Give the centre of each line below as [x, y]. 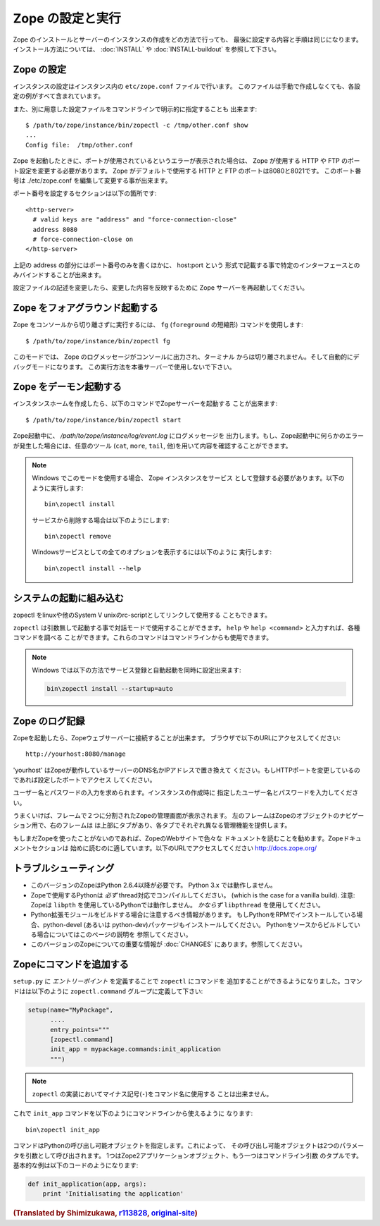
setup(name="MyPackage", [71, 1010]
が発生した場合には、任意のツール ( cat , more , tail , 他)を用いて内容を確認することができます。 [152, 446]
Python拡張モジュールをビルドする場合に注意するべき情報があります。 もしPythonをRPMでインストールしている [194, 915]
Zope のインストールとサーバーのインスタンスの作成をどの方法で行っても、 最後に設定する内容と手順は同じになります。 [188, 39]
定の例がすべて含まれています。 [59, 96]
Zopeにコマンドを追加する [71, 965]
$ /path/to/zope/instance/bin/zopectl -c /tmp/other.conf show [137, 125]
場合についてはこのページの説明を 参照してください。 [114, 935]
